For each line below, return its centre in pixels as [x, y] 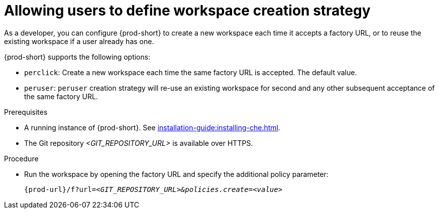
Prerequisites [26, 112]
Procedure [21, 158]
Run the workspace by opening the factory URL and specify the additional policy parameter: [176, 174]
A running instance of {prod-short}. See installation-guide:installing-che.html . [152, 127]
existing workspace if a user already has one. [79, 41]
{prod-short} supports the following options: [77, 57]
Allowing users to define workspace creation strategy [187, 11]
